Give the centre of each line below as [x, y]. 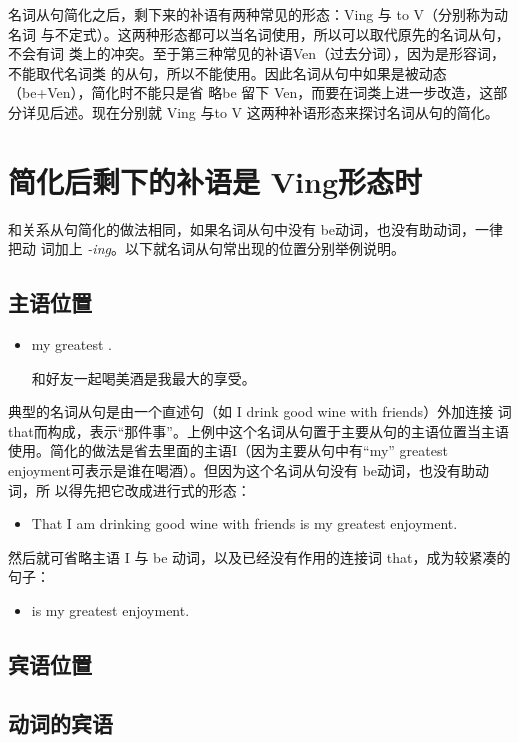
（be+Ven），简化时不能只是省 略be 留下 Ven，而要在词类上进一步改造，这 [251, 92]
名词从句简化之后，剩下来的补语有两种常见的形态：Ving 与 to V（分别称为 [251, 14]
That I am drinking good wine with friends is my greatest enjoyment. [244, 523]
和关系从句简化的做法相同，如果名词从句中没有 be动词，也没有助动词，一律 [256, 228]
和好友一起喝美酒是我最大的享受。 [143, 377]
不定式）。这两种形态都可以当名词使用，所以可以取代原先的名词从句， [282, 33]
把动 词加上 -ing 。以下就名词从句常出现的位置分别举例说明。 [206, 248]
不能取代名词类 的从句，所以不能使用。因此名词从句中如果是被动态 [227, 72]
